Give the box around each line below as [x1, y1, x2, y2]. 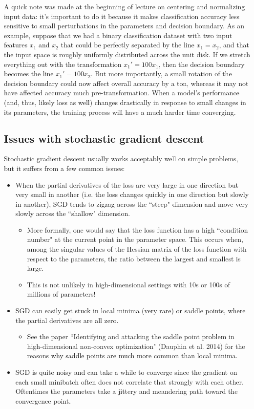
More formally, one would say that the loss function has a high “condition [27, 224, 248, 235]
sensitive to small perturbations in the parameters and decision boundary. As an [4, 21, 244, 31]
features [4, 40, 27, 50]
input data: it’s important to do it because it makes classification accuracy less [4, 11, 240, 21]
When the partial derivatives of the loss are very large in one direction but [15, 179, 239, 190]
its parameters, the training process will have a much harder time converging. [4, 107, 236, 117]
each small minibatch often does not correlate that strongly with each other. [15, 376, 244, 387]
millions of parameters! [27, 289, 96, 299]
